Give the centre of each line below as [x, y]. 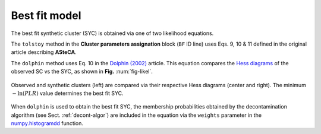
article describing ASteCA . [44, 52]
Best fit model [46, 15]
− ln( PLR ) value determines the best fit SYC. [68, 93]
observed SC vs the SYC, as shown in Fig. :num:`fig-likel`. [82, 72]
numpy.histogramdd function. [47, 123]
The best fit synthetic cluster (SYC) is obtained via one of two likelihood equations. [112, 33]
